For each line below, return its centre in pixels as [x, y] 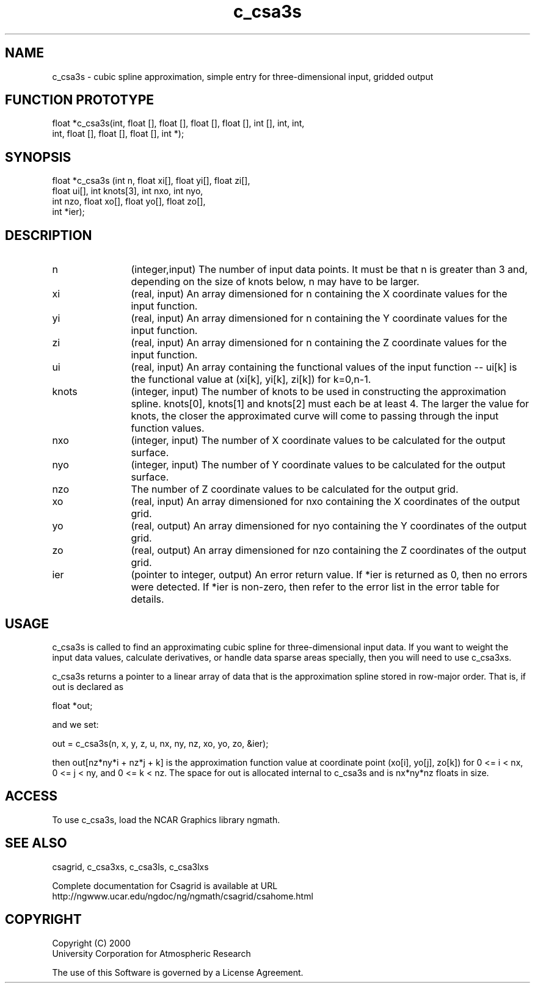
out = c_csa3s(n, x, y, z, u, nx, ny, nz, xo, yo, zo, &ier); [160, 743]
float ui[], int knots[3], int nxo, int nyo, [128, 191]
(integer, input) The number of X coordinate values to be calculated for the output [318, 441]
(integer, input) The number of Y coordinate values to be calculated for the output [318, 465]
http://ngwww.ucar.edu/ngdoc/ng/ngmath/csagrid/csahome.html [183, 896]
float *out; [72, 705]
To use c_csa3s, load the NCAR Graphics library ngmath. [166, 819]
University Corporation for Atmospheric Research [151, 953]
